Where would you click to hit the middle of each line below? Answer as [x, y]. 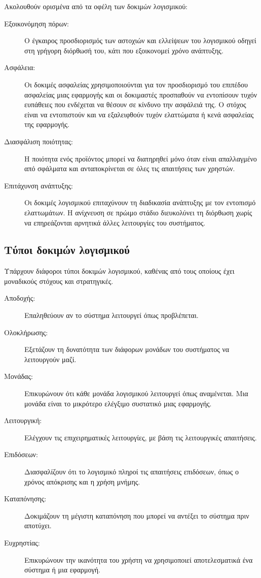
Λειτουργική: [23, 420]
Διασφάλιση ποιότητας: [39, 141]
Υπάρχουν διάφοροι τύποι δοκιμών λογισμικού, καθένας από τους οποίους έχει [119, 271]
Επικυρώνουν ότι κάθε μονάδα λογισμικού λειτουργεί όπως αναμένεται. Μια [136, 393]
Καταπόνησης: [25, 499]
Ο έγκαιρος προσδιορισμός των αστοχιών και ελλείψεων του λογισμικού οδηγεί [140, 40]
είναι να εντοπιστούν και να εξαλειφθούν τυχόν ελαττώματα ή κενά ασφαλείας [139, 114]
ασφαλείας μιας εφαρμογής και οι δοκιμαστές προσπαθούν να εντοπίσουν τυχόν [141, 94]
